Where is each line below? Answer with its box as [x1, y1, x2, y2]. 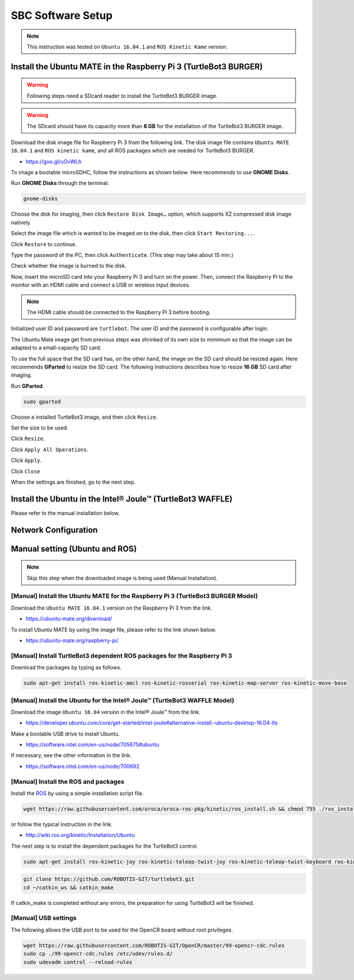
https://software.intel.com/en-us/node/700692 [25, 763, 140, 770]
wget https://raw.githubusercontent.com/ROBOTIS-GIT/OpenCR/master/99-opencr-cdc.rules [23, 942, 285, 949]
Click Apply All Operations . [11, 446, 88, 453]
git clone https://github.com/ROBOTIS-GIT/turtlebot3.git [23, 876, 195, 883]
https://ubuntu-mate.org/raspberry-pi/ [25, 637, 119, 644]
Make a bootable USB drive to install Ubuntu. [11, 730, 120, 737]
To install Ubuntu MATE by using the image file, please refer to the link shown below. [11, 626, 217, 633]
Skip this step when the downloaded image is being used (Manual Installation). [27, 574, 218, 581]
